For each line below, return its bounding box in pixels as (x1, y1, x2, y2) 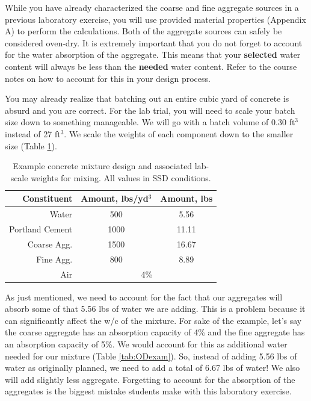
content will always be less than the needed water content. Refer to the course (5, 60, 297, 72)
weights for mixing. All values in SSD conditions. (31, 171, 211, 184)
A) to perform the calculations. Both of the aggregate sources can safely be (5, 25, 282, 37)
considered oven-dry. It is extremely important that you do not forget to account (5, 36, 303, 49)
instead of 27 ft (5, 127, 61, 140)
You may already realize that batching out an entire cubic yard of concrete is (5, 92, 289, 105)
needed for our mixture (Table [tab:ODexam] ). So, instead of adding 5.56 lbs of (5, 349, 297, 362)
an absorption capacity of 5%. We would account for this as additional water (5, 338, 288, 350)
